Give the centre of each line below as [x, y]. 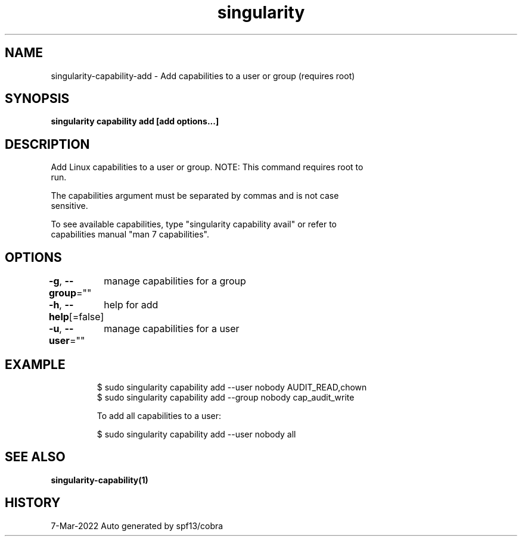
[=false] [86, 317]
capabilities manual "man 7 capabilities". [130, 234]
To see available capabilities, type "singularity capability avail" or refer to [194, 224]
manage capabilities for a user [172, 329]
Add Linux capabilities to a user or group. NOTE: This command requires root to [207, 167]
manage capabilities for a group [175, 281]
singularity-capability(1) [100, 480]
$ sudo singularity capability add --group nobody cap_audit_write [226, 397]
